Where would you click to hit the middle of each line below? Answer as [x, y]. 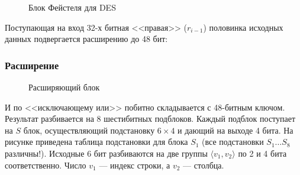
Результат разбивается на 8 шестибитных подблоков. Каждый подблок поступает [150, 119]
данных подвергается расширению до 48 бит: [86, 39]
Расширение [32, 65]
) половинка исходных [243, 27]
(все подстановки [233, 142]
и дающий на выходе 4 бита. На [236, 130]
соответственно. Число [46, 165]
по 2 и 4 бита [262, 153]
